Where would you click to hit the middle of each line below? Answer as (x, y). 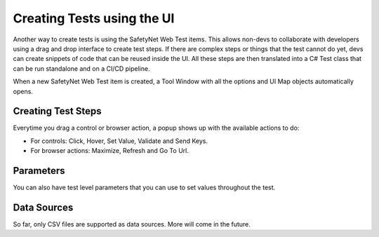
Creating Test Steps (57, 111)
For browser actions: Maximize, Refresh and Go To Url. (109, 151)
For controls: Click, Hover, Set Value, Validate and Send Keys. (119, 141)
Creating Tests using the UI (94, 18)
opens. (23, 91)
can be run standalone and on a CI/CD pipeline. (81, 68)
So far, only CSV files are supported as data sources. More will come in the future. (132, 224)
